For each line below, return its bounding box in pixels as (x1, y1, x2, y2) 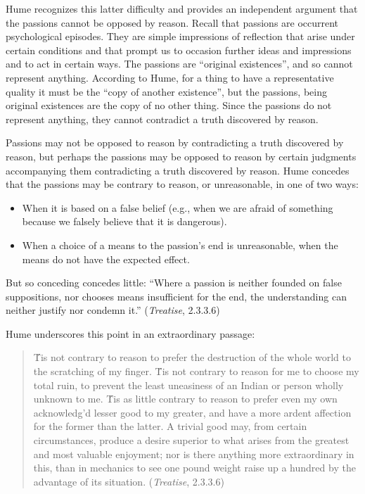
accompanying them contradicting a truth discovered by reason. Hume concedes (6, 163, 350, 177)
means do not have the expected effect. (22, 251, 190, 266)
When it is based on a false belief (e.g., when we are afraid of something (22, 200, 333, 215)
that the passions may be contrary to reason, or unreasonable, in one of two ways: (6, 177, 359, 191)
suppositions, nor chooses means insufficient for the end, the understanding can (6, 289, 347, 303)
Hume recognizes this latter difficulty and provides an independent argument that (6, 1, 358, 15)
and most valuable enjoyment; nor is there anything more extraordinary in (33, 446, 354, 461)
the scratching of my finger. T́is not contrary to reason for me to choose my (33, 364, 359, 379)
